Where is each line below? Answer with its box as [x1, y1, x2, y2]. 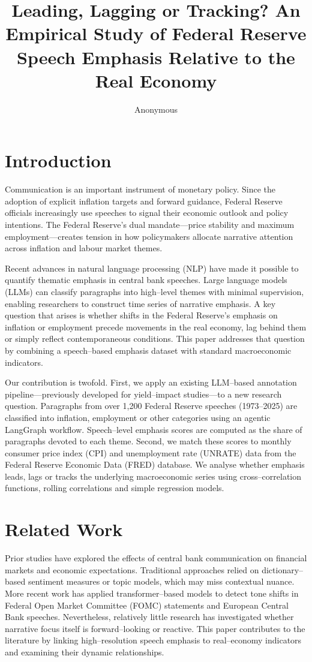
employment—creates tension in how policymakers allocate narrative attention [5, 230, 293, 242]
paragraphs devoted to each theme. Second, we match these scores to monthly [5, 435, 292, 447]
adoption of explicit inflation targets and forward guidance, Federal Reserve [5, 194, 283, 207]
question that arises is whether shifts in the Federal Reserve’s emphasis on [5, 309, 278, 321]
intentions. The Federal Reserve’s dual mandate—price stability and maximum [5, 218, 295, 230]
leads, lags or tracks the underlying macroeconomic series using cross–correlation [5, 470, 302, 482]
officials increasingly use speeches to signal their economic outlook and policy [5, 206, 289, 219]
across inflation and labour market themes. [5, 242, 163, 254]
